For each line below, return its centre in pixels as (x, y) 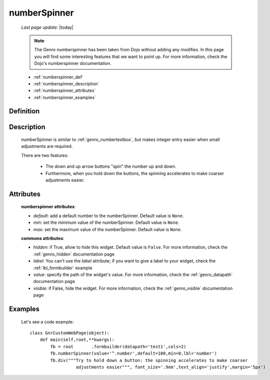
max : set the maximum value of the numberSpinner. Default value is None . (108, 229)
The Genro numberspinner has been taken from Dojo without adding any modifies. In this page (129, 50)
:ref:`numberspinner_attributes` (64, 91)
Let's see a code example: (47, 321)
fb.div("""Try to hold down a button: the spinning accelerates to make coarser (149, 360)
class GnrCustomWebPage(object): (70, 333)
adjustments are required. (47, 146)
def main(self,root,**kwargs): (77, 340)
